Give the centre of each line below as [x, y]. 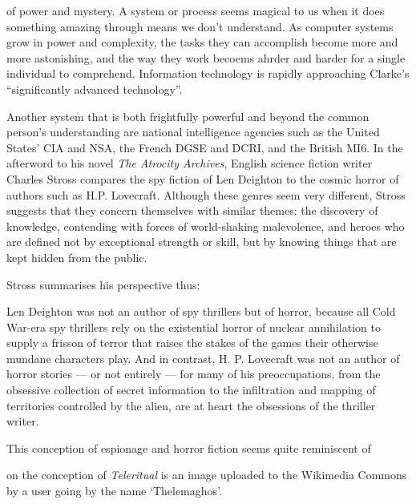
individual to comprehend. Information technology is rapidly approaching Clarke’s [208, 73]
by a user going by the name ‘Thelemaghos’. [114, 491]
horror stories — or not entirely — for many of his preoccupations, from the [194, 374]
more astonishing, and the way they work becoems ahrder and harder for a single [206, 57]
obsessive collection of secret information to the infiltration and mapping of [191, 390]
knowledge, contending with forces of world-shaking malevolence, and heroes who [206, 226]
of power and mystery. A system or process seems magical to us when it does [196, 10]
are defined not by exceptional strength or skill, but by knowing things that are [202, 242]
